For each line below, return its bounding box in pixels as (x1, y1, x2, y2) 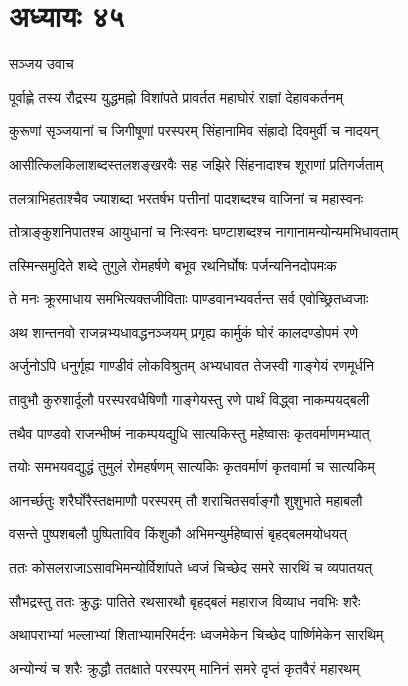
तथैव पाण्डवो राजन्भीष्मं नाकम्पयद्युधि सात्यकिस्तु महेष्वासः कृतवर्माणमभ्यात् (9, 422, 370, 443)
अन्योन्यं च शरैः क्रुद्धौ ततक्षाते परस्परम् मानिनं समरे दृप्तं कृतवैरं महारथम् (9, 657, 360, 678)
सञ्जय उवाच (9, 53, 74, 74)
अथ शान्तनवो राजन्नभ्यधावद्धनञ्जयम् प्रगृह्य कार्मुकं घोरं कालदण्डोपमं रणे (9, 321, 359, 342)
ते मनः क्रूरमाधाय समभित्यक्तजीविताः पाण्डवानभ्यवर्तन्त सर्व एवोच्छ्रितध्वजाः (9, 288, 369, 309)
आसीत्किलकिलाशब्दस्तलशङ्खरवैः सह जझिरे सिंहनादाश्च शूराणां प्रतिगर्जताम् (9, 153, 383, 174)
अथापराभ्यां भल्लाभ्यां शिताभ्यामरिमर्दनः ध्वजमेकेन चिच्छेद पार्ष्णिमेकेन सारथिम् (9, 624, 384, 645)
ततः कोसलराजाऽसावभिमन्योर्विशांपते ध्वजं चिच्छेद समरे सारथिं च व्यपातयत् (9, 557, 373, 578)
